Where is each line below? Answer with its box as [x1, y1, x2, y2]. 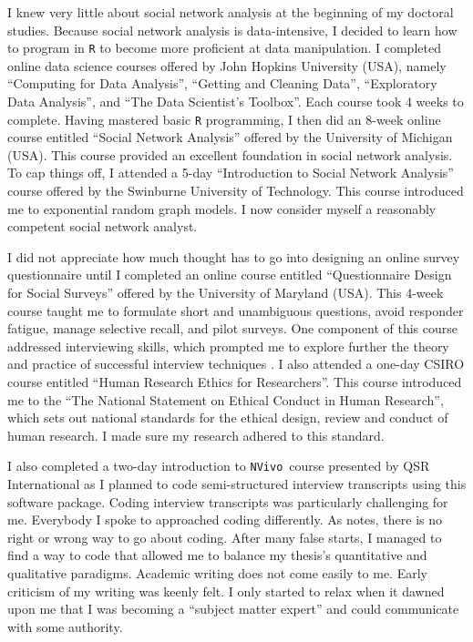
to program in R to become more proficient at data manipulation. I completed [7, 38, 441, 57]
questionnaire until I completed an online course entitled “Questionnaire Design [7, 265, 452, 284]
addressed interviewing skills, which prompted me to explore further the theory [7, 336, 449, 355]
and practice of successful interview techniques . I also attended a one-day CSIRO [7, 354, 465, 373]
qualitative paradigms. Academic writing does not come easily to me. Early [7, 564, 427, 582]
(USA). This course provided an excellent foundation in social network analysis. [7, 145, 453, 164]
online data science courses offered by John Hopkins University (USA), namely [7, 56, 447, 75]
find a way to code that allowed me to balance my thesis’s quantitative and [7, 545, 427, 565]
